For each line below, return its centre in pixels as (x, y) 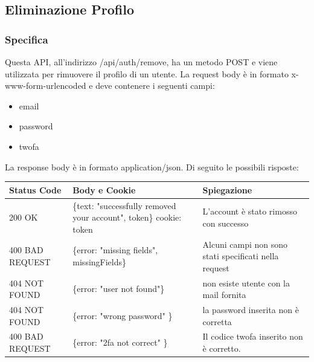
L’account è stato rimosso (250, 211)
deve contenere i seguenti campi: (155, 86)
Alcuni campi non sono (245, 244)
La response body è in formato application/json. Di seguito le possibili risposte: (152, 166)
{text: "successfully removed (124, 205)
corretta (217, 321)
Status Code (35, 189)
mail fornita (224, 295)
